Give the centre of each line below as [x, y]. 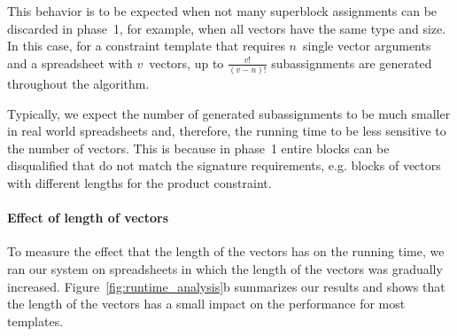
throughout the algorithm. [78, 84]
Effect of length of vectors [88, 218]
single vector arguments [367, 46]
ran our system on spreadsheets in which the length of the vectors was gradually [225, 269]
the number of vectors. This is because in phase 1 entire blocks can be [198, 148]
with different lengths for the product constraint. [139, 183]
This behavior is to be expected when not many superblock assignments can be [222, 11]
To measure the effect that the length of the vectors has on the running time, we [226, 251]
